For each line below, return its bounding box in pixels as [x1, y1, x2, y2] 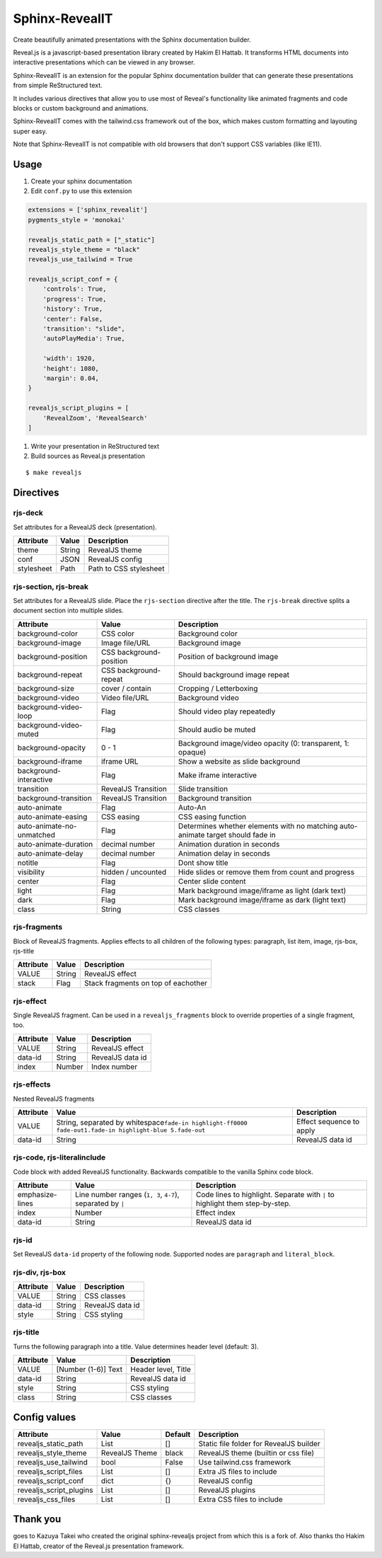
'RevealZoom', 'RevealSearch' [42, 414, 148, 422]
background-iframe [17, 756, 83, 766]
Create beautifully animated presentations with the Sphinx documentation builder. [13, 35, 251, 44]
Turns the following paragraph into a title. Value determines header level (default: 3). [13, 1342, 259, 1351]
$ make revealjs [25, 468, 82, 476]
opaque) [178, 747, 207, 757]
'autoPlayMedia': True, [42, 335, 125, 343]
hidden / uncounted [100, 867, 167, 877]
